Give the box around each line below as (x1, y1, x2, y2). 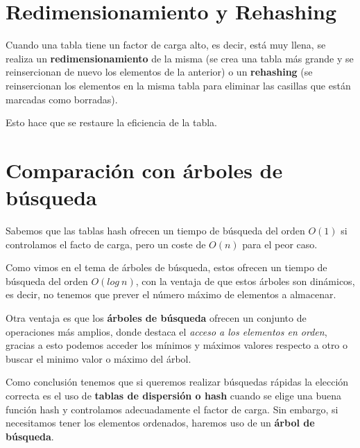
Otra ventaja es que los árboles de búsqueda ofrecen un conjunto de (6, 310, 307, 325)
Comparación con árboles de (6, 155, 283, 184)
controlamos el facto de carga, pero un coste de (6, 236, 206, 251)
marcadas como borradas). (6, 92, 118, 106)
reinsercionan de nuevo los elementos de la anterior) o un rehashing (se (6, 64, 313, 79)
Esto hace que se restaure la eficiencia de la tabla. (6, 115, 217, 130)
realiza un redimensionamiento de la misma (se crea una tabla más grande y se (6, 51, 354, 65)
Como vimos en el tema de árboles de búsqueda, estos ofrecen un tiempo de (6, 260, 327, 275)
